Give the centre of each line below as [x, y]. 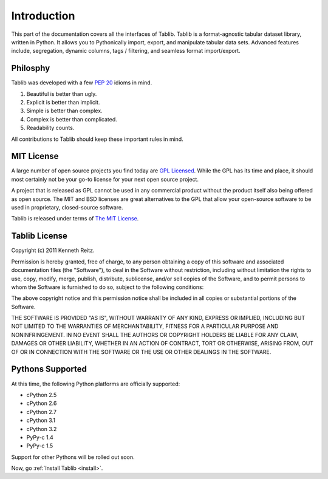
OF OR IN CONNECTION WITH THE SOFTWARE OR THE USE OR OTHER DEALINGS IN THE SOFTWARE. [141, 352]
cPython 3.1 [41, 420]
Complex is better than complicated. [72, 119]
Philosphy [31, 68]
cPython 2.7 [42, 412]
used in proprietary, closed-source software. [67, 208]
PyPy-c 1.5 [40, 446]
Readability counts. [50, 128]
